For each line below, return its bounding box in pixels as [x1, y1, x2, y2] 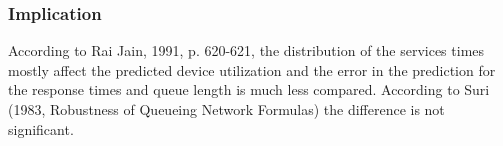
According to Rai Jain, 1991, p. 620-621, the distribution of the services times [8, 40, 485, 61]
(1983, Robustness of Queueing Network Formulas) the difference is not [8, 99, 445, 119]
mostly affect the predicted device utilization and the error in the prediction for [8, 59, 496, 80]
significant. [8, 118, 74, 139]
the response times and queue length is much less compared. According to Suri [8, 79, 490, 100]
